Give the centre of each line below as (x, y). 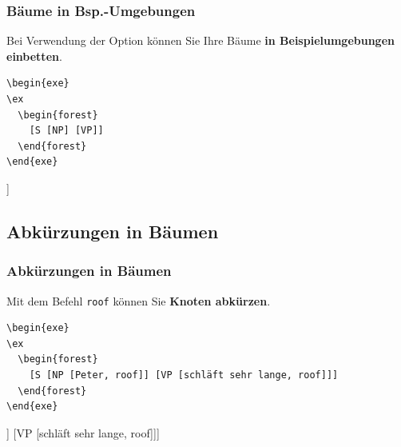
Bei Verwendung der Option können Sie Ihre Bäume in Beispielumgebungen (200, 40)
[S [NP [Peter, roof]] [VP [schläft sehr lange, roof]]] (184, 375)
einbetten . (34, 56)
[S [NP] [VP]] (66, 131)
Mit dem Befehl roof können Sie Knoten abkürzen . (139, 300)
